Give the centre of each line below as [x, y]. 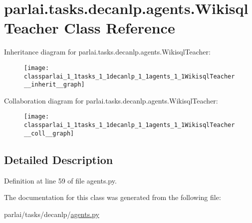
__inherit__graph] [54, 85]
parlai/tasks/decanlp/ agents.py [52, 214]
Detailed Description [59, 159]
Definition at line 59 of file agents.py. [60, 180]
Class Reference [120, 28]
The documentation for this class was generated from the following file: [113, 197]
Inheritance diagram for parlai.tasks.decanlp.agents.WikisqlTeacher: [107, 52]
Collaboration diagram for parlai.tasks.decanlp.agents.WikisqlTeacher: [111, 100]
